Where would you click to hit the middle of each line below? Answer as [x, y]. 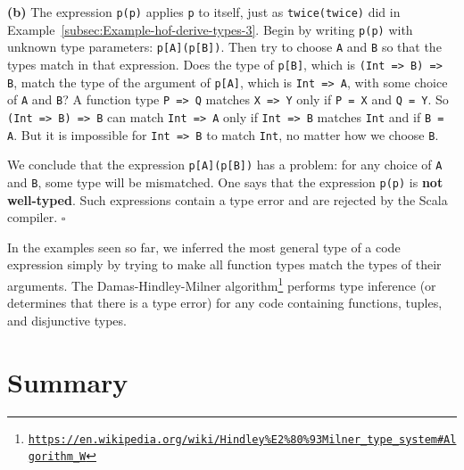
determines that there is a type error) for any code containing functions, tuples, [225, 303]
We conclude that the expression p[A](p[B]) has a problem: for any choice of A [225, 165]
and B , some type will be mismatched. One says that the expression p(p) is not [225, 181]
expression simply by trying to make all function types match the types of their [224, 264]
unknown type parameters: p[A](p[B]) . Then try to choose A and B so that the [224, 47]
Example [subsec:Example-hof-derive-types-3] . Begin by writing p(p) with [210, 29]
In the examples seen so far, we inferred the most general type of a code [204, 247]
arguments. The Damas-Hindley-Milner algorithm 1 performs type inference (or [222, 284]
